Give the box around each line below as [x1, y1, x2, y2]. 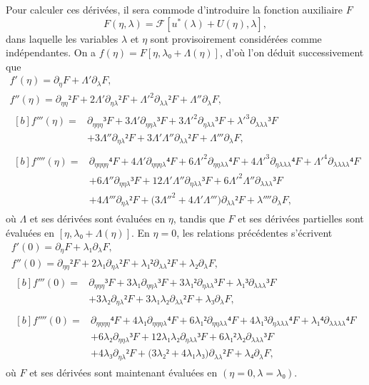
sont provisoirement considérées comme [150, 31, 322, 46]
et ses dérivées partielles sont [238, 211, 364, 226]
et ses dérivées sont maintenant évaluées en [29, 364, 218, 379]
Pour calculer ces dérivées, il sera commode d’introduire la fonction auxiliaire [6, 2, 343, 16]
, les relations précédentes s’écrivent [176, 225, 333, 240]
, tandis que [173, 211, 225, 226]
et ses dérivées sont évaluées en [29, 211, 166, 226]
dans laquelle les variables [6, 31, 118, 46]
